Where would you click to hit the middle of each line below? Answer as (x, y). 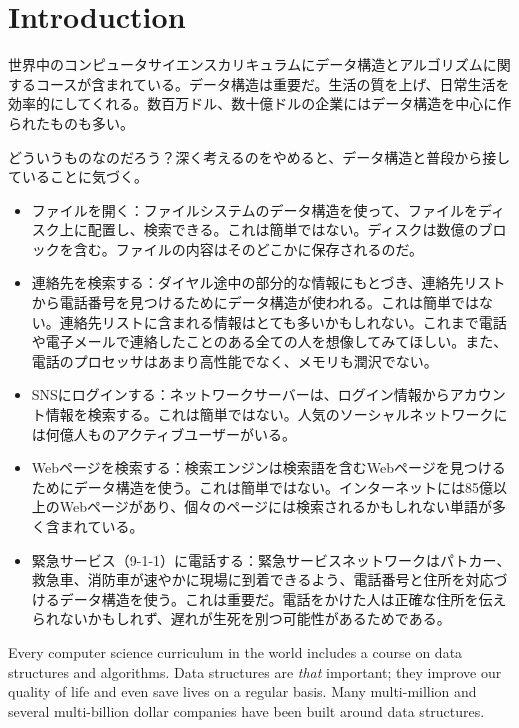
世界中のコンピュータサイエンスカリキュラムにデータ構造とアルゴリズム (245, 64)
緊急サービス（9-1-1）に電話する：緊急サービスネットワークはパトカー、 (271, 559)
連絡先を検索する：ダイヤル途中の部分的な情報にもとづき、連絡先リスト (268, 282)
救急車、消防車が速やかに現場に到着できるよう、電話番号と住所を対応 (262, 579)
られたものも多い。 (71, 122)
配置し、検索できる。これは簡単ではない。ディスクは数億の (283, 229)
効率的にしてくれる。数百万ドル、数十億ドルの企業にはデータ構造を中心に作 (260, 103)
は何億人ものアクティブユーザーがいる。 (163, 433)
